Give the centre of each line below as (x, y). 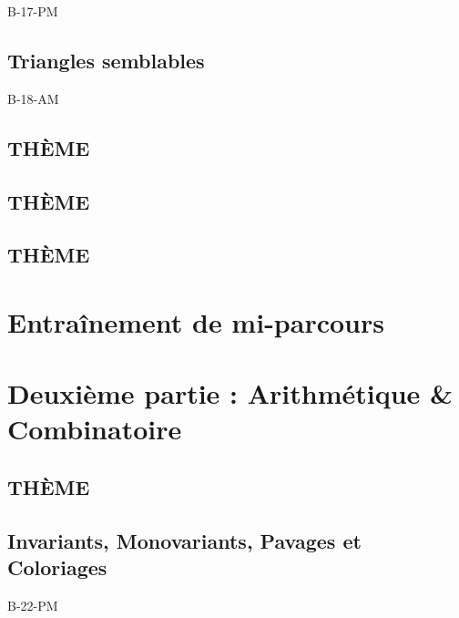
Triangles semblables (106, 60)
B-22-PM (33, 606)
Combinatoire (95, 429)
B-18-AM (33, 98)
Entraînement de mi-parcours (196, 321)
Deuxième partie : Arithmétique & (230, 393)
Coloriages (57, 567)
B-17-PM (33, 11)
